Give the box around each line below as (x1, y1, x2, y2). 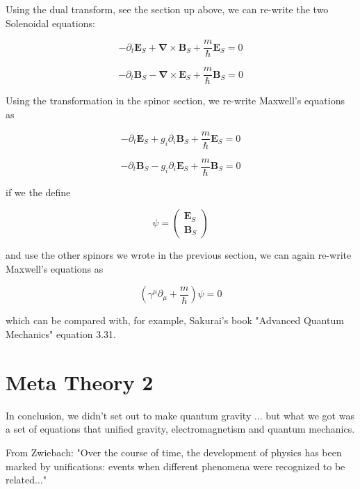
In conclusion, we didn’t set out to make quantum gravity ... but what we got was (6, 408, 354, 422)
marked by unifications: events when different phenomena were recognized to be (6, 458, 345, 473)
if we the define (6, 184, 71, 199)
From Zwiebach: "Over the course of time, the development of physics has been (6, 444, 342, 459)
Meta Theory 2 (6, 367, 154, 396)
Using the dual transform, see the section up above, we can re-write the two (6, 2, 329, 16)
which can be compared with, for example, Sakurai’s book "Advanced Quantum (6, 313, 344, 328)
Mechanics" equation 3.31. (6, 327, 116, 341)
